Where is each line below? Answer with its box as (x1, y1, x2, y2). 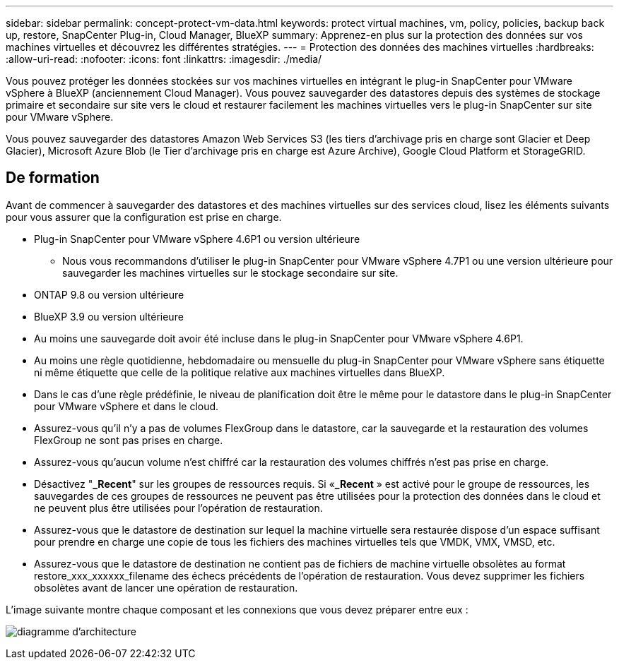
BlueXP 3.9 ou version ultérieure (34, 310, 184, 323)
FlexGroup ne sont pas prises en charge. (34, 433, 223, 446)
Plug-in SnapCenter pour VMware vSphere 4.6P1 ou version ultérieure (34, 232, 360, 245)
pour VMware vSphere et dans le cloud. (34, 400, 219, 412)
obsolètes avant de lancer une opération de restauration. (34, 581, 298, 594)
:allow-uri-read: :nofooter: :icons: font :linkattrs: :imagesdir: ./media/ (6, 53, 322, 65)
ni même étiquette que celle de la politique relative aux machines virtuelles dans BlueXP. (34, 366, 445, 378)
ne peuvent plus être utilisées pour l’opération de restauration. (34, 501, 323, 514)
